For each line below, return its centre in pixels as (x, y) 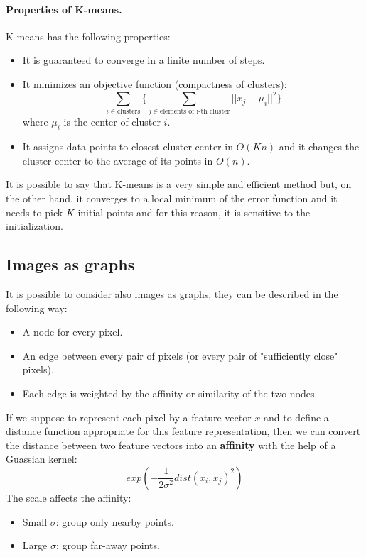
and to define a (296, 417)
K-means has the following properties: (88, 36)
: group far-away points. (108, 545)
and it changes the (319, 147)
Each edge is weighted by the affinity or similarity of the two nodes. (170, 393)
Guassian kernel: (42, 459)
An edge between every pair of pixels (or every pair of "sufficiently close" (180, 355)
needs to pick (34, 212)
